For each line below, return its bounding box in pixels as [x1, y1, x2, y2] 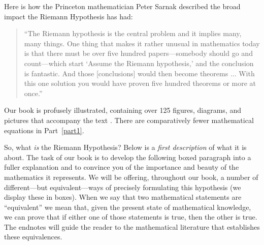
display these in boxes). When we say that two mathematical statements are [4, 192, 242, 202]
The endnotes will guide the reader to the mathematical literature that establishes [4, 221, 260, 232]
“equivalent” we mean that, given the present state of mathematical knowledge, [4, 201, 251, 212]
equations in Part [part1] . [4, 125, 84, 135]
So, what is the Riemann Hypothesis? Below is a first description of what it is [4, 142, 247, 152]
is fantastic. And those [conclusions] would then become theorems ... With [24, 68, 255, 78]
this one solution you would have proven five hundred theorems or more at [24, 78, 256, 88]
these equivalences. [4, 231, 62, 242]
